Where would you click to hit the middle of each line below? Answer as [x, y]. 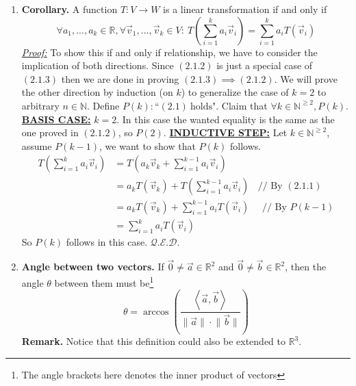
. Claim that [242, 105]
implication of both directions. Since [98, 65]
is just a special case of [265, 65]
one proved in [50, 132]
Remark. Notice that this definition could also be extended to [153, 341]
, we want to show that [148, 145]
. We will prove [306, 78]
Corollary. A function [69, 9]
